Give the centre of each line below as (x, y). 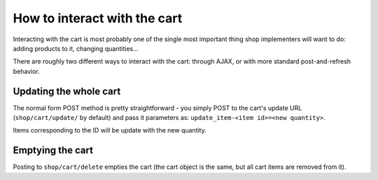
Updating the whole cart (67, 91)
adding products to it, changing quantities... (76, 48)
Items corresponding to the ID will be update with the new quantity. (110, 130)
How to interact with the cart (98, 18)
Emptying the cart (53, 150)
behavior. (26, 71)
